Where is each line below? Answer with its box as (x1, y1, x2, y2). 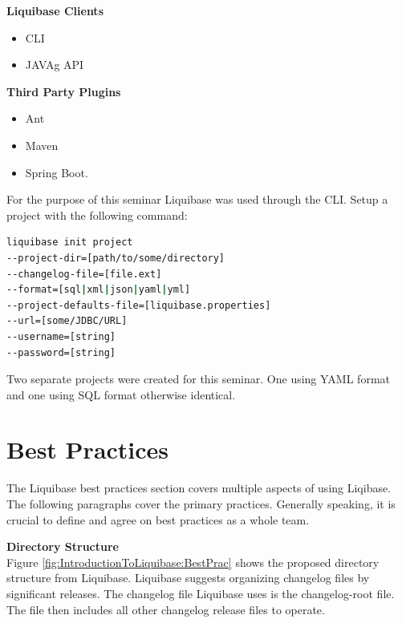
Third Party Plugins (6, 83, 121, 99)
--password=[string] (6, 346, 116, 358)
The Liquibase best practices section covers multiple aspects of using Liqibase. (6, 479, 392, 496)
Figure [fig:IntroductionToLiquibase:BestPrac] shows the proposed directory (6, 553, 380, 570)
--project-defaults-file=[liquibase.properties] (6, 299, 271, 311)
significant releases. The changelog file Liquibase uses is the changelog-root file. (6, 585, 395, 601)
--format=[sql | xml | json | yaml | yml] (6, 284, 191, 296)
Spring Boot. (25, 164, 88, 180)
